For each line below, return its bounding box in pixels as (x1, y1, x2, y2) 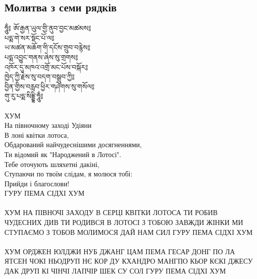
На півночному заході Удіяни (4, 120, 92, 130)
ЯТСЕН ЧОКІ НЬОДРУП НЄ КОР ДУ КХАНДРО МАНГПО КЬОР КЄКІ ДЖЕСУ (4, 256, 253, 266)
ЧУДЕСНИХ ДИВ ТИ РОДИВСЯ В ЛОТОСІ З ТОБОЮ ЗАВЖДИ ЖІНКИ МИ (4, 217, 243, 227)
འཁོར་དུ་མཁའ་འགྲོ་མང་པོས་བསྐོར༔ (4, 61, 88, 72)
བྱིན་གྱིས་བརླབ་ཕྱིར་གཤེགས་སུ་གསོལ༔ (4, 81, 95, 91)
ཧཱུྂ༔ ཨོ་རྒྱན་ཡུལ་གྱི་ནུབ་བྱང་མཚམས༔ (4, 23, 91, 33)
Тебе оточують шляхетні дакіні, (4, 159, 100, 169)
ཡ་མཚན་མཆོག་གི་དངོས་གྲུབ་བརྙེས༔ (4, 42, 91, 53)
